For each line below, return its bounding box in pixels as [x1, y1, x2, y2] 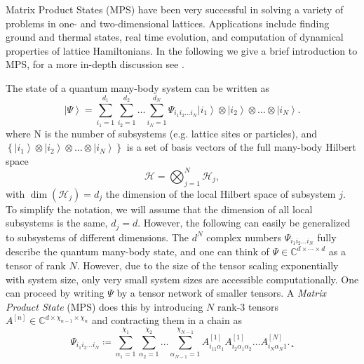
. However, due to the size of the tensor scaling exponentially [76, 258, 339, 273]
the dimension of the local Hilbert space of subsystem [105, 186, 336, 201]
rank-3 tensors [217, 299, 278, 314]
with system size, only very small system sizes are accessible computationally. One [6, 271, 359, 286]
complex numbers [206, 229, 281, 244]
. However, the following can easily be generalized [137, 215, 351, 230]
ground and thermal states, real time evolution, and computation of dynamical [6, 29, 344, 44]
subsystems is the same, [6, 215, 108, 230]
